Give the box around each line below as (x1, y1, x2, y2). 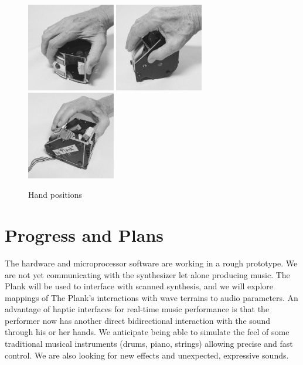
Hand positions (28, 188, 82, 201)
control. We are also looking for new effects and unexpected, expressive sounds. (5, 349, 289, 361)
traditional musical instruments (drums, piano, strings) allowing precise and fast (5, 337, 293, 350)
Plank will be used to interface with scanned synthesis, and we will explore (5, 280, 273, 292)
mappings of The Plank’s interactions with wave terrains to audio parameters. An (5, 291, 298, 303)
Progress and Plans (5, 222, 164, 246)
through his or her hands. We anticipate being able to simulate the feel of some (5, 326, 290, 338)
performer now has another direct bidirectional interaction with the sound (5, 314, 271, 326)
